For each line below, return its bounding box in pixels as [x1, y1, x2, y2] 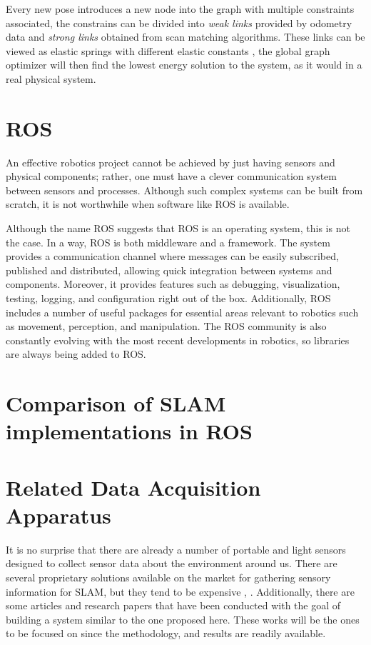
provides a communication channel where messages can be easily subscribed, [6, 249, 339, 264]
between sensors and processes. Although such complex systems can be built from [6, 182, 363, 197]
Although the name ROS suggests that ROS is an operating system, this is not [6, 221, 350, 236]
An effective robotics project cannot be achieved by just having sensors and [6, 154, 335, 169]
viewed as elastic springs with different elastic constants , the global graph [6, 43, 330, 58]
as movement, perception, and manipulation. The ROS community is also [6, 319, 327, 334]
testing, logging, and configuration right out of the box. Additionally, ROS [6, 291, 331, 306]
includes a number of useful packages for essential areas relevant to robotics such [6, 304, 359, 319]
